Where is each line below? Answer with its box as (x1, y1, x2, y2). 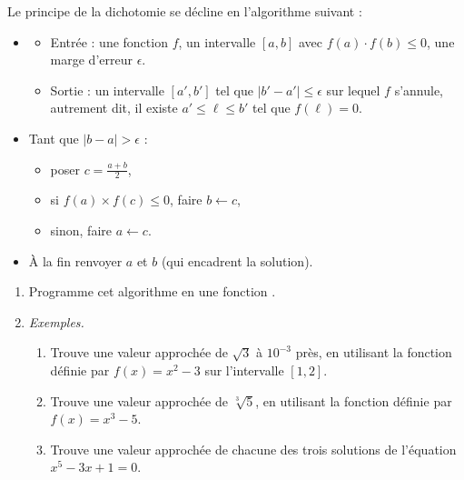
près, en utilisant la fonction (295, 343, 452, 362)
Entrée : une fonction (50, 32, 168, 51)
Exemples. (28, 312, 84, 331)
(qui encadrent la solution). (161, 251, 313, 270)
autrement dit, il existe (50, 98, 178, 117)
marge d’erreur (50, 50, 133, 69)
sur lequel (326, 80, 380, 99)
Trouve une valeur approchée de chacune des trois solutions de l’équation (50, 439, 457, 458)
